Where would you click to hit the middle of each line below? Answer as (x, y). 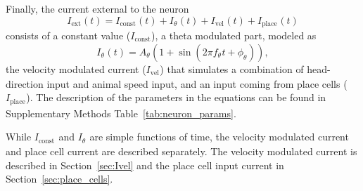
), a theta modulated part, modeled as (234, 35)
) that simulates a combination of (232, 68)
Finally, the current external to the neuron (97, 8)
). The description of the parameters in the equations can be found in (176, 97)
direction (25, 83)
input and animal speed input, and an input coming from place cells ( (197, 83)
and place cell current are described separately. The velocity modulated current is (181, 151)
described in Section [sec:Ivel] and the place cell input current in (145, 165)
